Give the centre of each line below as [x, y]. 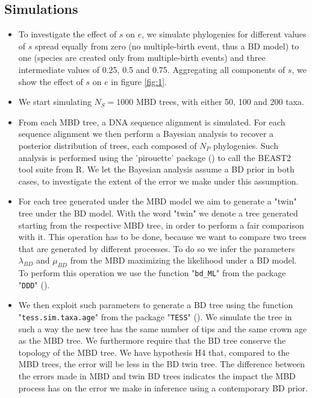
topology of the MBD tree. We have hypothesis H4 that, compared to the [154, 352]
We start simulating [55, 102]
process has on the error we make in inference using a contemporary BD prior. [163, 387]
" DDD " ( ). [34, 284]
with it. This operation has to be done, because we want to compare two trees [162, 237]
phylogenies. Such [246, 145]
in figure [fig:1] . [139, 81]
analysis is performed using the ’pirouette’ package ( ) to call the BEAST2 [155, 157]
